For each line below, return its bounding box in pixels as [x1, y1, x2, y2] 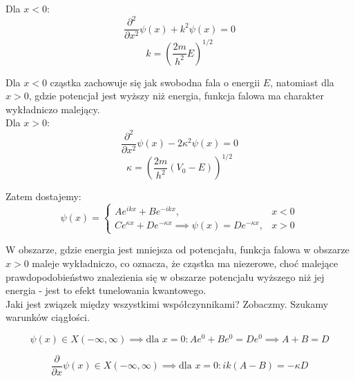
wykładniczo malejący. [6, 101, 100, 116]
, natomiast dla [270, 75, 334, 89]
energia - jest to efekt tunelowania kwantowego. [6, 283, 207, 297]
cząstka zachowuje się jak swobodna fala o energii [50, 75, 260, 89]
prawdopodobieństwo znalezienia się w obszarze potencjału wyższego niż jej [6, 269, 325, 284]
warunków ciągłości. [6, 310, 90, 324]
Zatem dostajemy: [6, 189, 81, 204]
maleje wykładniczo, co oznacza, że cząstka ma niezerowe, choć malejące [32, 255, 338, 270]
